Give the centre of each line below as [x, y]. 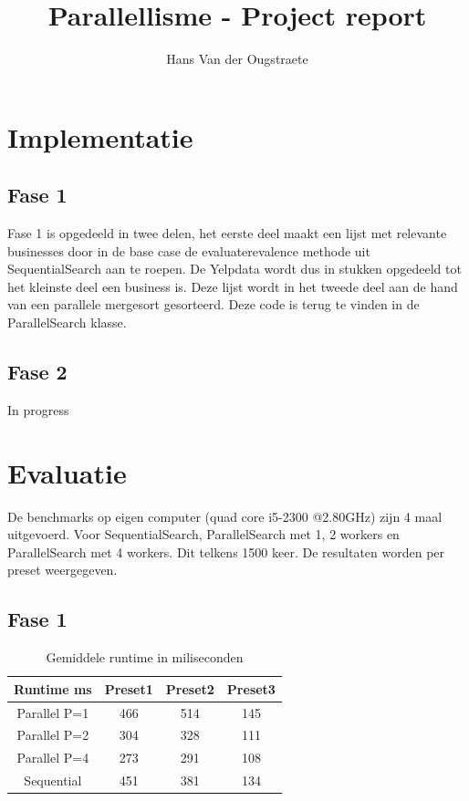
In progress [38, 409]
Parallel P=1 [53, 712]
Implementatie [100, 136]
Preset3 [251, 688]
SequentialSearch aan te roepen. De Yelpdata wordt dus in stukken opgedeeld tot [234, 269]
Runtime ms [53, 688]
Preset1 [129, 688]
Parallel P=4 [53, 758]
